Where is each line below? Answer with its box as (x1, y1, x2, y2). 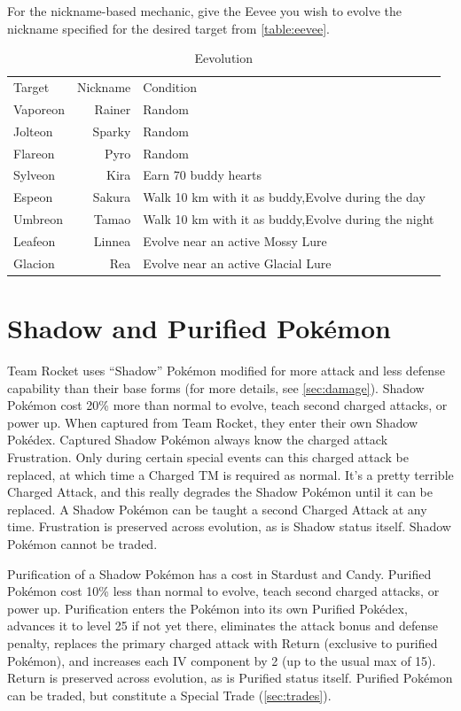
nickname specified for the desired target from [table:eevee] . (7, 19, 330, 37)
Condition (143, 78, 197, 97)
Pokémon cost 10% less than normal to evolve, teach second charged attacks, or (7, 582, 440, 600)
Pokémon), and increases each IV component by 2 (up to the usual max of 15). (7, 651, 436, 669)
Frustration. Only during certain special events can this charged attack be (7, 447, 409, 466)
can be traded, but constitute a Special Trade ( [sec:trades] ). (7, 685, 332, 704)
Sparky (92, 121, 131, 140)
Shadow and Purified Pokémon (7, 310, 391, 346)
